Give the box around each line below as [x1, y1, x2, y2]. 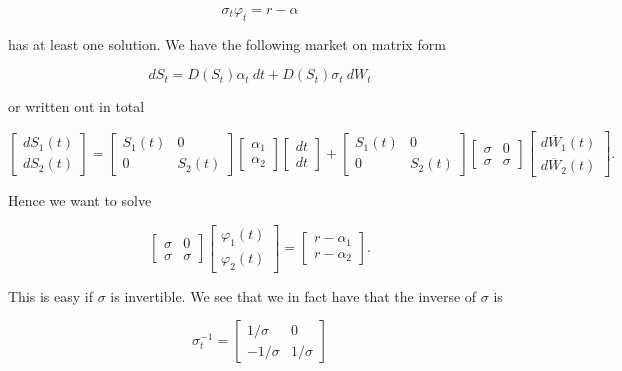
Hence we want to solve [8, 190, 152, 211]
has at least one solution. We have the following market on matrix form [8, 33, 446, 54]
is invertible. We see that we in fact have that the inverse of [110, 285, 477, 306]
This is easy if [8, 285, 93, 306]
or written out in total [8, 96, 145, 117]
